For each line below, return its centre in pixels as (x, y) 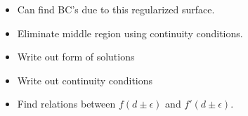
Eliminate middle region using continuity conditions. (130, 33)
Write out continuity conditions (85, 80)
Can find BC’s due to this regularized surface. (116, 9)
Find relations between (66, 104)
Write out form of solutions (76, 57)
